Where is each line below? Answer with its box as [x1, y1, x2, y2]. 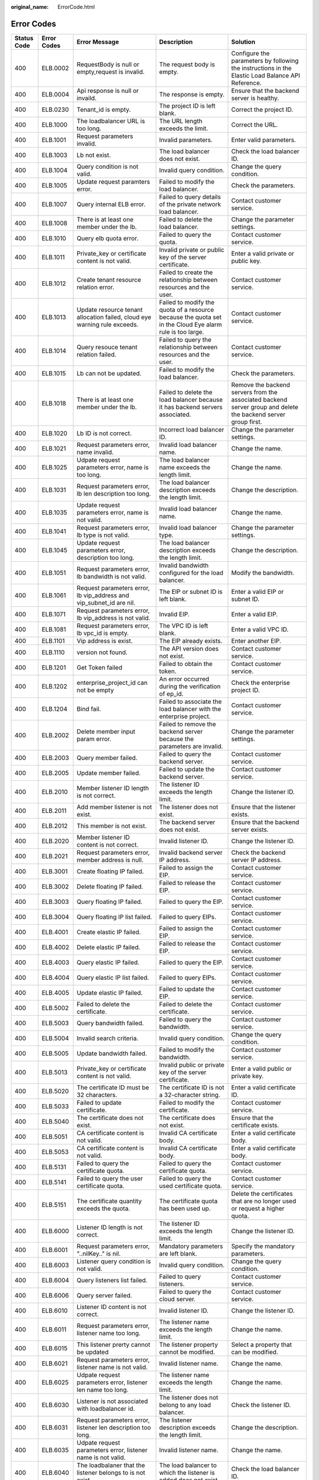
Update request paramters [77, 178, 151, 186]
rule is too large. [159, 327, 204, 336]
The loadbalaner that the [77, 1461, 145, 1469]
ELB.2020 [41, 836, 69, 845]
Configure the [231, 49, 270, 57]
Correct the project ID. [231, 105, 294, 114]
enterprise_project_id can [77, 678, 148, 687]
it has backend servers [159, 403, 223, 411]
